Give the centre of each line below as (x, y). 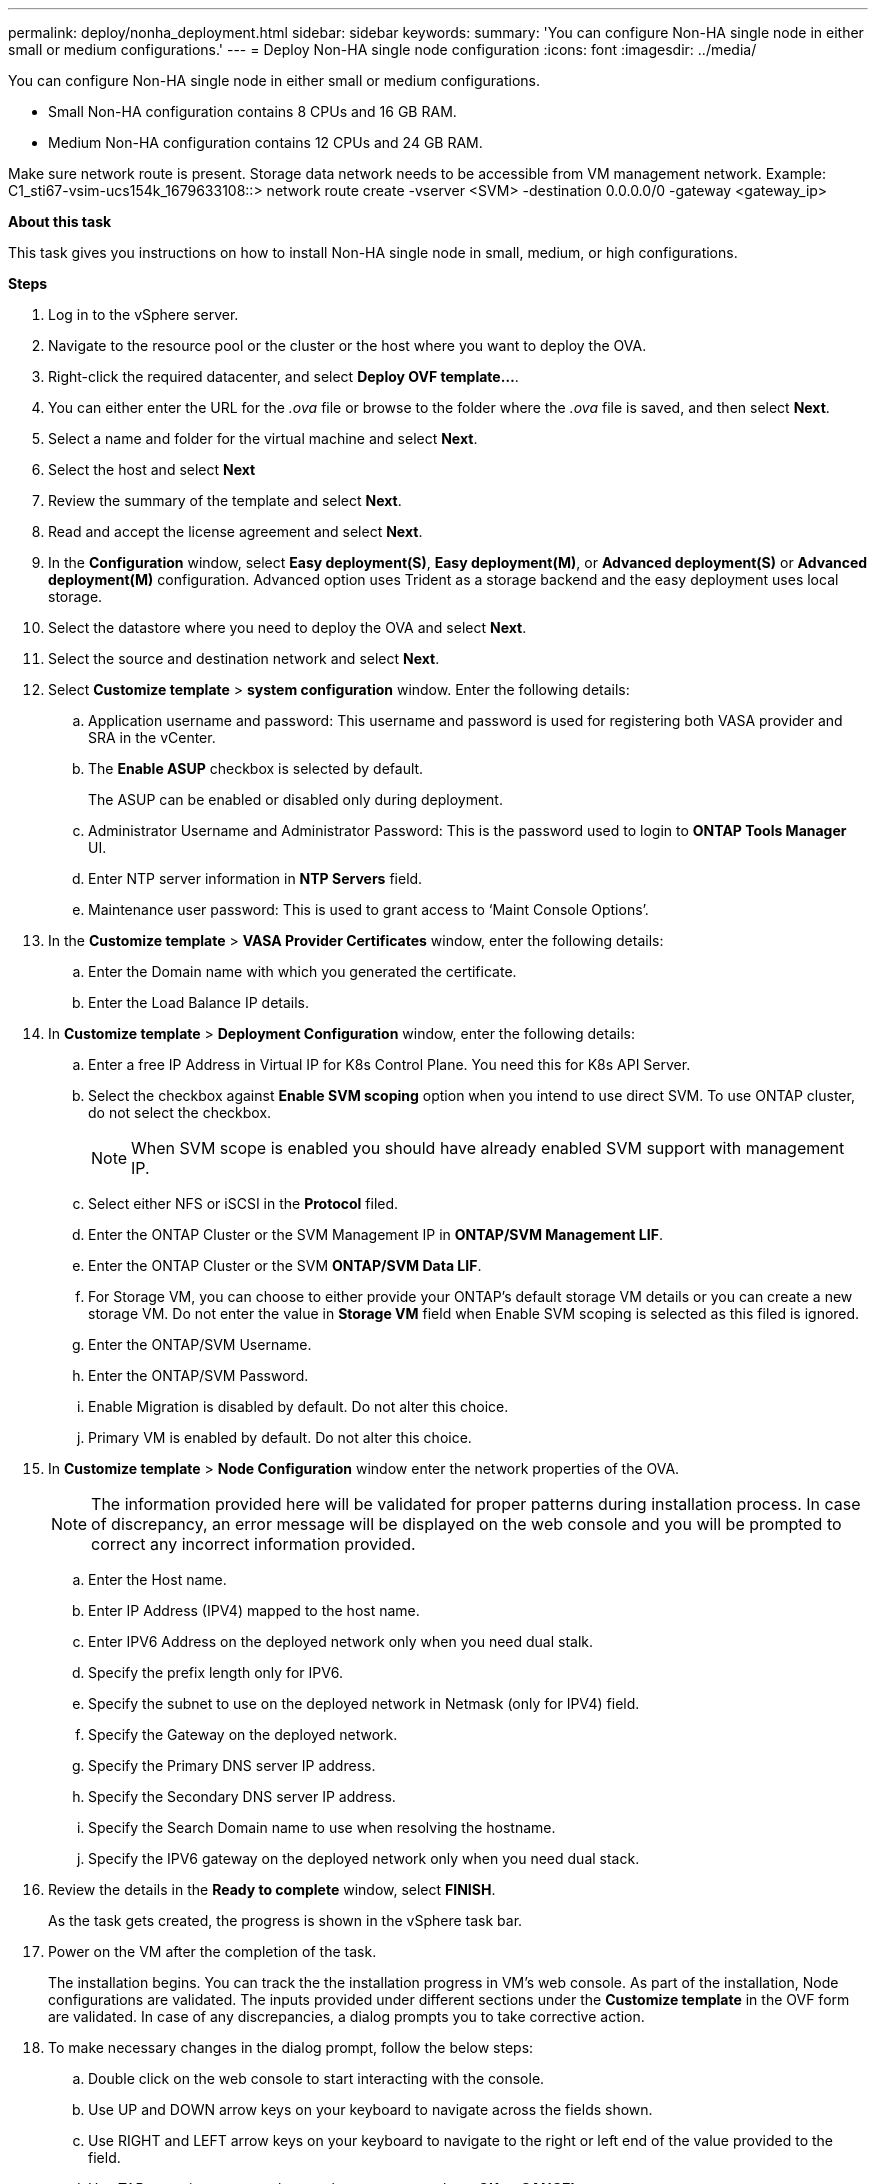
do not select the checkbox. (180, 1112)
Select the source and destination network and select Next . (244, 658)
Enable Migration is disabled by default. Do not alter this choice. (298, 1406)
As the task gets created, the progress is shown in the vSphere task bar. (285, 1920)
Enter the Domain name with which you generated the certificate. (302, 971)
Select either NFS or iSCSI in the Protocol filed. (243, 1203)
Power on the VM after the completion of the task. (212, 1951)
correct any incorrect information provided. (253, 1544)
